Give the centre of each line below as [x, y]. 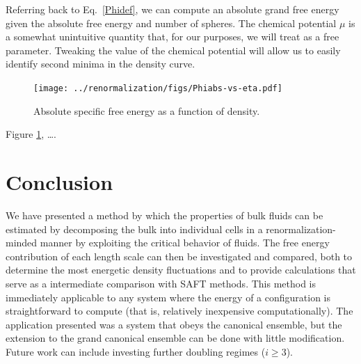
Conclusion [59, 182]
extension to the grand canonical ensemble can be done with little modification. [175, 338]
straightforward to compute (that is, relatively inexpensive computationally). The [179, 311]
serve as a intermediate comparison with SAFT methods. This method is [161, 283]
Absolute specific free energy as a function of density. [147, 110]
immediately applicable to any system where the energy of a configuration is [168, 297]
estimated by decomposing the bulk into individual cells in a [134, 229]
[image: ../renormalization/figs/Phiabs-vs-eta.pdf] [158, 88]
